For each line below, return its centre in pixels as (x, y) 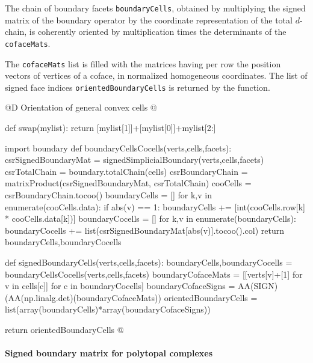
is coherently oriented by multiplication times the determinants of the (158, 32)
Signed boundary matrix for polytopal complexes (109, 353)
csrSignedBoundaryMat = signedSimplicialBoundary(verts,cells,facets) (135, 160)
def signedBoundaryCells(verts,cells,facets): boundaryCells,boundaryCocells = (149, 262)
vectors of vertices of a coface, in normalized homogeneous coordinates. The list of (156, 75)
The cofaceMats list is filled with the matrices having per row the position (143, 63)
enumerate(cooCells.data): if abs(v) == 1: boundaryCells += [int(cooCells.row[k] (155, 206)
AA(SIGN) (258, 286)
